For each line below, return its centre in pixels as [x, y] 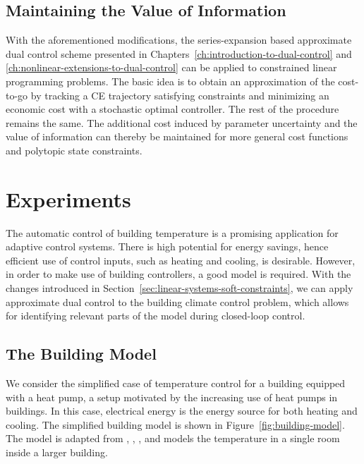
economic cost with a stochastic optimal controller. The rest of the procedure [172, 109]
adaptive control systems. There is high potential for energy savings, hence [167, 246]
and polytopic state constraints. [74, 150]
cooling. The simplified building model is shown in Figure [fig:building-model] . [175, 424]
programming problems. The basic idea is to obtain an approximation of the [170, 81]
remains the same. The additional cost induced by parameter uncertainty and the [182, 122]
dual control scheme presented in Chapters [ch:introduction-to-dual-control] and [179, 53]
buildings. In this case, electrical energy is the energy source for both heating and [182, 411]
